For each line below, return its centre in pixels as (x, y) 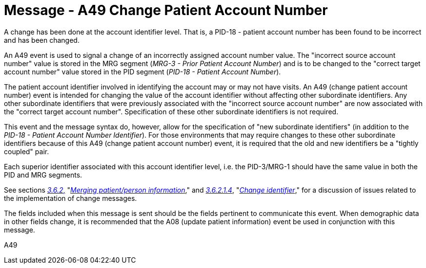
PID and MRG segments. (43, 175)
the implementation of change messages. (71, 198)
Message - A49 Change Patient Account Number (166, 10)
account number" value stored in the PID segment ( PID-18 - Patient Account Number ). (142, 71)
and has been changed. (42, 40)
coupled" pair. (27, 151)
